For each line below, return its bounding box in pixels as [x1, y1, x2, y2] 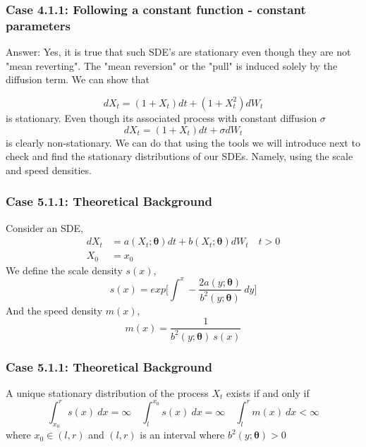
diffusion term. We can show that [6, 72, 150, 87]
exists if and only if [226, 385, 310, 400]
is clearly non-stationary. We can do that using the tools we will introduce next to [6, 135, 360, 149]
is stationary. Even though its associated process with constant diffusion [6, 110, 317, 125]
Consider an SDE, [6, 220, 83, 235]
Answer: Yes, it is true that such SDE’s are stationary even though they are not [6, 44, 351, 59]
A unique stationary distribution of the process [6, 385, 209, 400]
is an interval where [140, 427, 225, 442]
